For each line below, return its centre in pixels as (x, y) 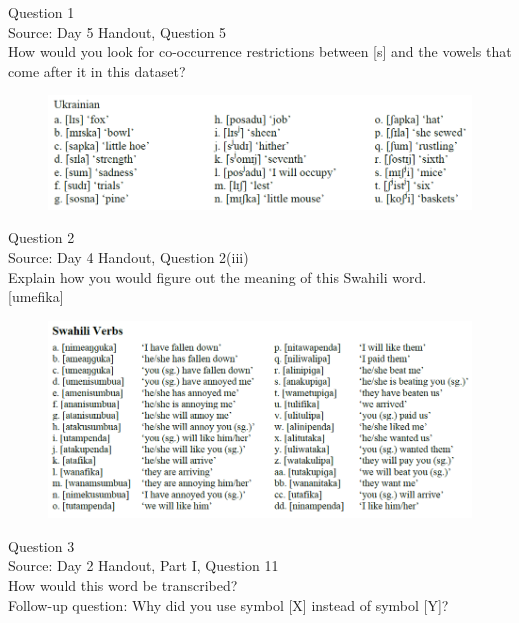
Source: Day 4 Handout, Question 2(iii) (128, 257)
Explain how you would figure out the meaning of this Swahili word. (217, 276)
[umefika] (36, 296)
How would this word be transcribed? (123, 584)
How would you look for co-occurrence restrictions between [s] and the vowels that (260, 51)
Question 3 (41, 545)
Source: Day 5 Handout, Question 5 (117, 31)
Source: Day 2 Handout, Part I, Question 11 (143, 565)
